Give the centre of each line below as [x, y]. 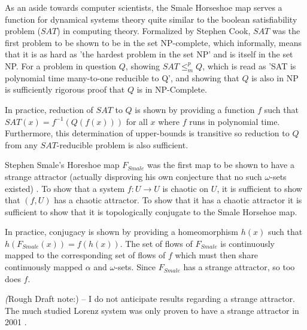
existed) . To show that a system [65, 188]
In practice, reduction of [49, 109]
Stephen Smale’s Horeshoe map [62, 165]
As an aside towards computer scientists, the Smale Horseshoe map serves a [144, 7]
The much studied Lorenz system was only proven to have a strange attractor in [152, 310]
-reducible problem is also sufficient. [122, 144]
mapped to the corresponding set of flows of [85, 255]
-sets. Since [136, 267]
